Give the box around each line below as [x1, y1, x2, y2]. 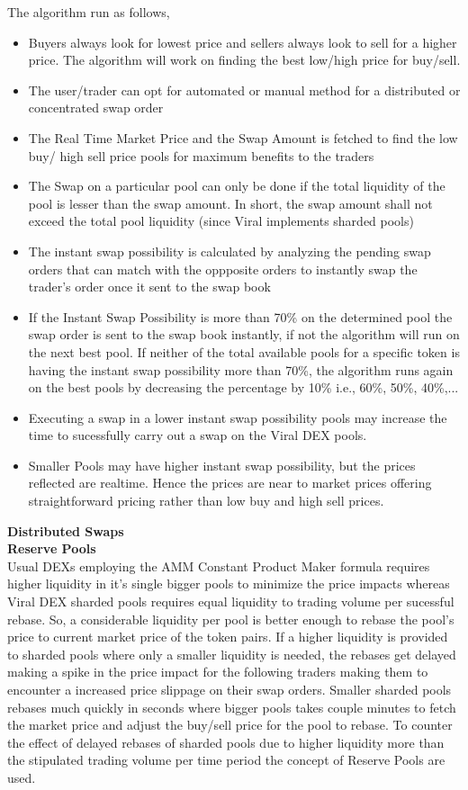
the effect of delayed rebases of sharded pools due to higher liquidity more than [7, 732, 445, 751]
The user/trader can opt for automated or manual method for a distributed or [28, 80, 461, 99]
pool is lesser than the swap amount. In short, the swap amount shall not [28, 193, 433, 212]
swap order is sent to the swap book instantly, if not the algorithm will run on [28, 325, 460, 344]
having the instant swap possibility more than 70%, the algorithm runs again [28, 360, 454, 379]
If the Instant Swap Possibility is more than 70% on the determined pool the [28, 307, 453, 326]
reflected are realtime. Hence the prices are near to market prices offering [28, 473, 432, 492]
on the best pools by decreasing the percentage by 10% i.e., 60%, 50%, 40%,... [28, 378, 459, 397]
